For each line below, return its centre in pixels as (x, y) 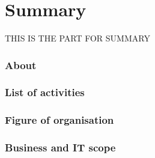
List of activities (45, 92)
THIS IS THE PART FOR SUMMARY (77, 38)
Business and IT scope (60, 147)
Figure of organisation (59, 120)
